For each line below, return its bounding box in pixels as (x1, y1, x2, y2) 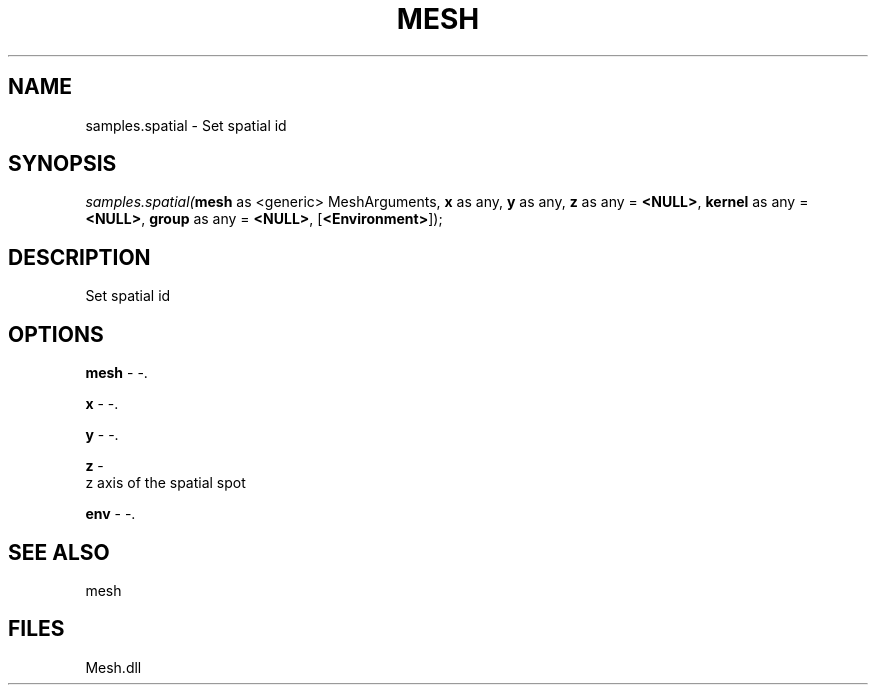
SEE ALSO (8, 539, 110, 565)
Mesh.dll (85, 658, 142, 676)
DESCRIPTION (8, 244, 151, 270)
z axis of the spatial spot (85, 474, 246, 492)
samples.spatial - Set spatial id (85, 116, 287, 134)
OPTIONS (8, 321, 104, 347)
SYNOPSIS (8, 151, 117, 177)
